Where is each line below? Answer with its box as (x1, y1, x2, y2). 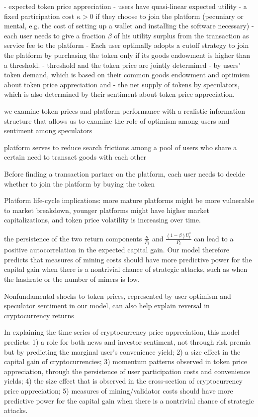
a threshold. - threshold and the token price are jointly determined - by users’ (4, 59, 241, 70)
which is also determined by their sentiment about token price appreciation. (4, 89, 235, 99)
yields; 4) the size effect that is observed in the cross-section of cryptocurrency (4, 376, 243, 386)
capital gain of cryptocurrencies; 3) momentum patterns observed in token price (4, 356, 247, 367)
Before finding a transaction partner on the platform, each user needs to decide (4, 168, 245, 179)
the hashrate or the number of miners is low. (4, 274, 140, 284)
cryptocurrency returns (4, 310, 74, 320)
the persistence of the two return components (4, 233, 142, 243)
